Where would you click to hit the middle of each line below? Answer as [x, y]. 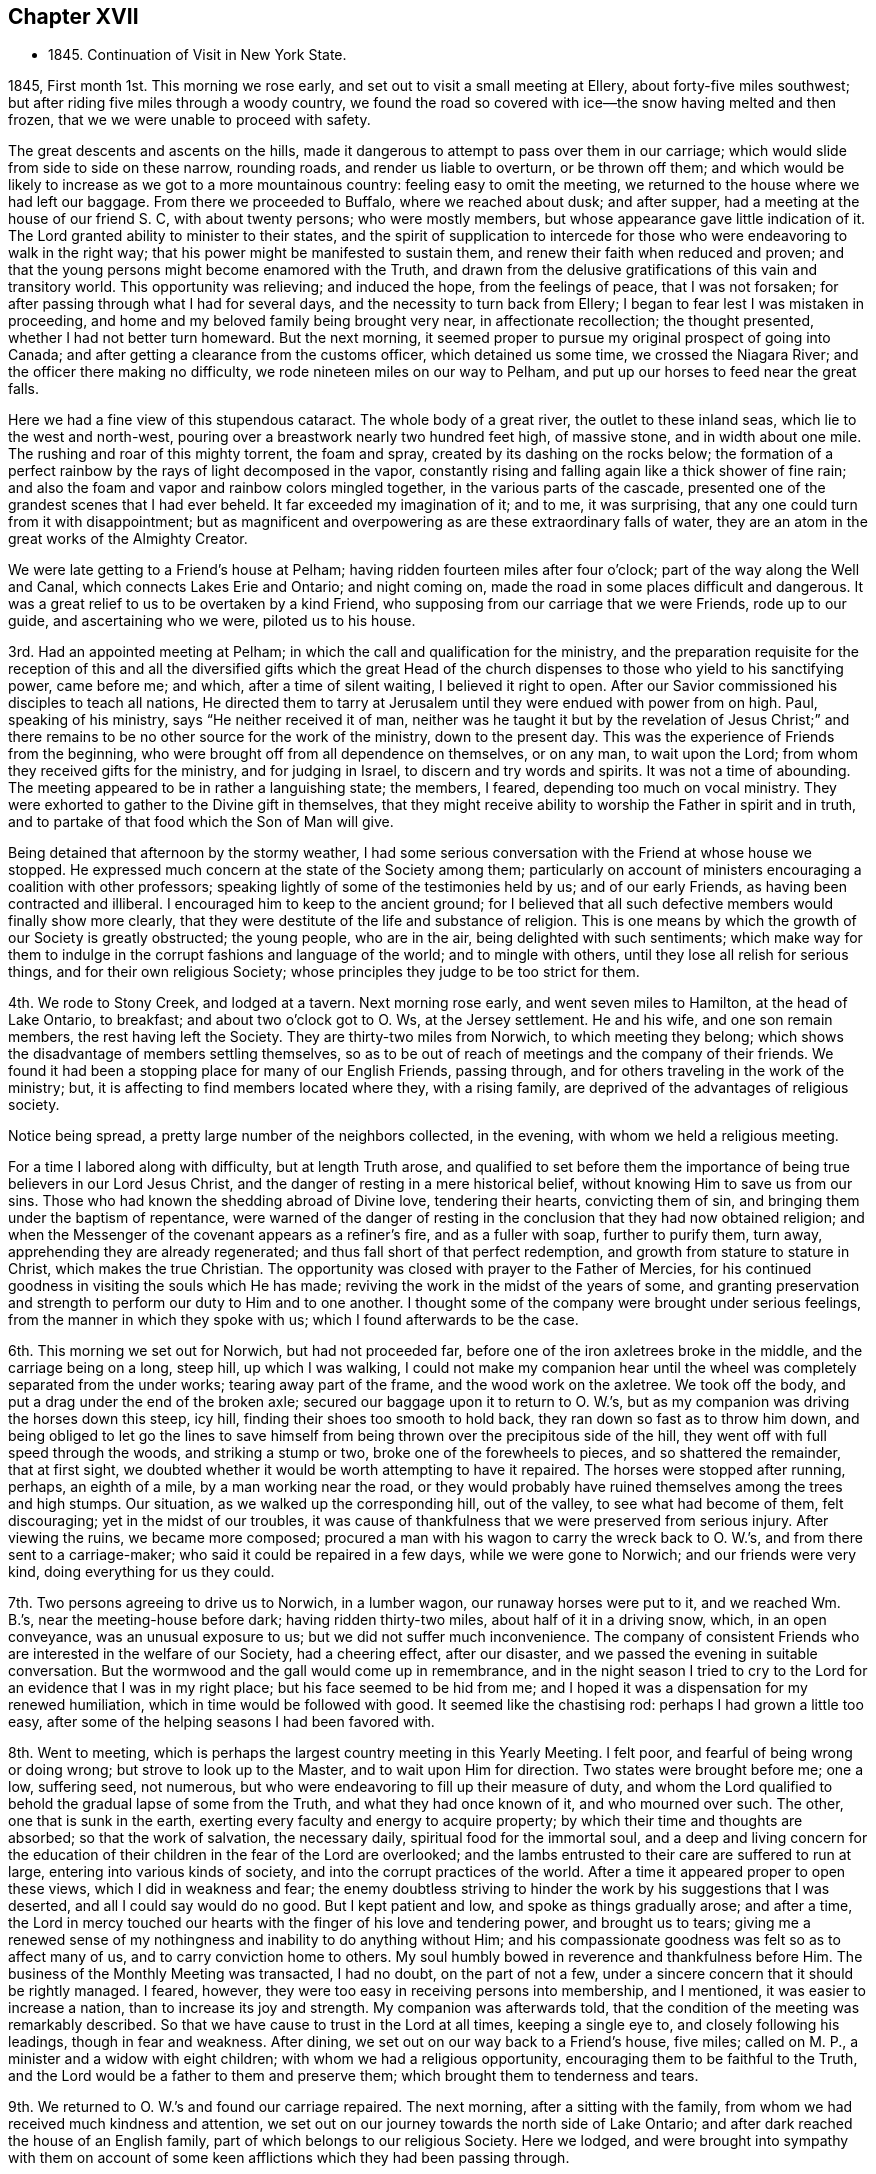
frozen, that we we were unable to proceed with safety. [189, 120]
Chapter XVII [73, 16]
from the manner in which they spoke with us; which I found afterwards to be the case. [293, 1320]
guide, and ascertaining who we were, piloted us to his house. [212, 621]
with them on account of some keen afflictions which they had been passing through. [289, 2158]
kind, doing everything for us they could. [141, 1572]
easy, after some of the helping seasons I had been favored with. [221, 1722]
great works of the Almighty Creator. [128, 539]
